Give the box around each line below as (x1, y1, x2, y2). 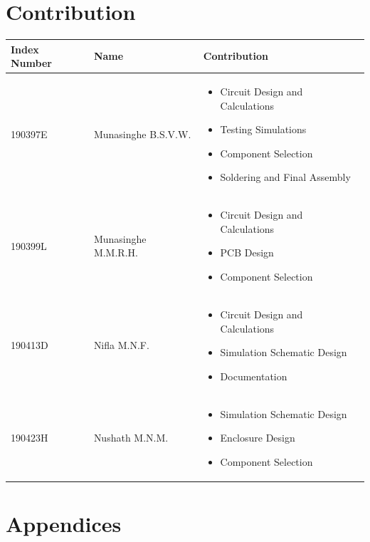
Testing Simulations (220, 122, 307, 137)
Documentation (220, 368, 287, 383)
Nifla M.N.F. (93, 338, 149, 353)
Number (11, 56, 52, 71)
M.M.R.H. (93, 245, 138, 260)
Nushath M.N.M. (93, 430, 169, 445)
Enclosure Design (220, 430, 295, 445)
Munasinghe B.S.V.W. (93, 127, 191, 142)
